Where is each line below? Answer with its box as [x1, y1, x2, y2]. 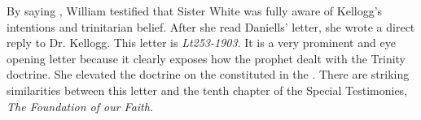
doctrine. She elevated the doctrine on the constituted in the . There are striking [7, 66, 410, 83]
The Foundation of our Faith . [7, 97, 153, 114]
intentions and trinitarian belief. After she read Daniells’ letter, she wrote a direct [7, 18, 415, 35]
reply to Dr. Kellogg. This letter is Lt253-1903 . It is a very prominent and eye [7, 34, 396, 51]
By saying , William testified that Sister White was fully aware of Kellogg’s [7, 2, 383, 19]
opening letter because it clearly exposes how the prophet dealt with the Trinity [7, 49, 406, 66]
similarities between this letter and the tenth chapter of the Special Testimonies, [7, 81, 408, 98]
